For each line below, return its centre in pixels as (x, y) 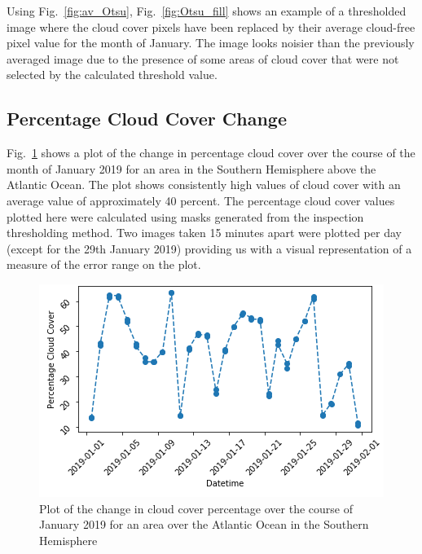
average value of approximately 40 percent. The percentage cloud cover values (201, 200)
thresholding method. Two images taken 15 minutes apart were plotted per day (204, 233)
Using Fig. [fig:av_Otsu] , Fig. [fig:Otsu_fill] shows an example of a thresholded (207, 11)
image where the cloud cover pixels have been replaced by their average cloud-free (211, 26)
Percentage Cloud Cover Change (147, 119)
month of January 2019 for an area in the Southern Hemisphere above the (191, 168)
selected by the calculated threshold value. (112, 75)
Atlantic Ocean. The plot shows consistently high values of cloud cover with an (204, 185)
